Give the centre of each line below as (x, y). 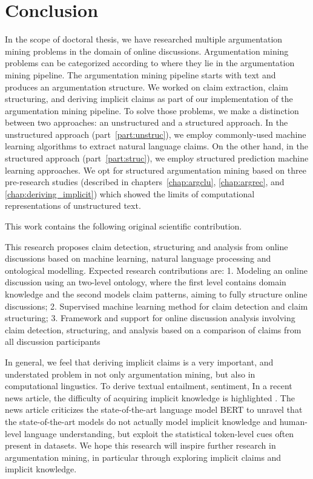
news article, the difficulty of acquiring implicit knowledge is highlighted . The (150, 397)
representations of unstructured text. (73, 206)
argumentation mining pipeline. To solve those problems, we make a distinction (152, 110)
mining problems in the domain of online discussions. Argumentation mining (147, 51)
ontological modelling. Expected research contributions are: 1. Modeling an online (156, 270)
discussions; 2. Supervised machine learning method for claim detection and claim (156, 306)
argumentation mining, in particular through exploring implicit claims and (143, 457)
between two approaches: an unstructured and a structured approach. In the (147, 122)
